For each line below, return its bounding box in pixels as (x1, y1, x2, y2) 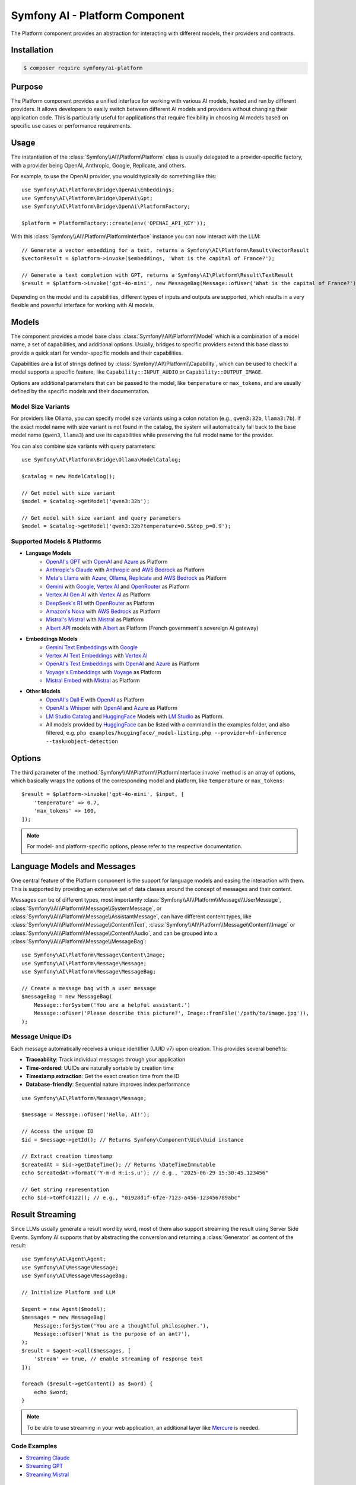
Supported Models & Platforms (11, 537, 102, 545)
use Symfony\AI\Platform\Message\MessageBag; (21, 968, 157, 975)
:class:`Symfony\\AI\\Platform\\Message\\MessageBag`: (11, 938, 147, 945)
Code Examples (11, 1442, 58, 1450)
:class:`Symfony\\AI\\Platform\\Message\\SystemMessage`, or (11, 905, 162, 912)
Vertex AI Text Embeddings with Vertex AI (46, 652, 148, 659)
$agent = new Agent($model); (21, 1306, 106, 1312)
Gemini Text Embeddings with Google (46, 643, 138, 650)
